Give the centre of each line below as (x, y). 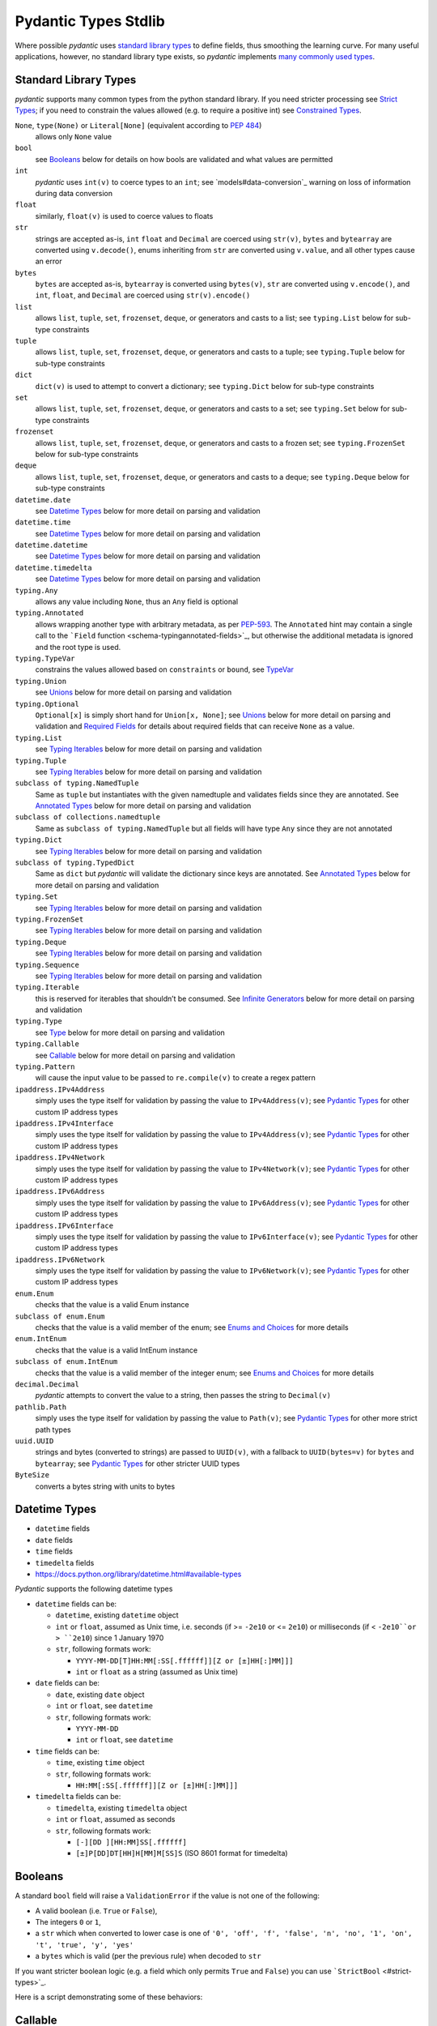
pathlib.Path (41, 1407)
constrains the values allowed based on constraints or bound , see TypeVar (165, 669)
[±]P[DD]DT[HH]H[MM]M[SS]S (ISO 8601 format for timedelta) (182, 1853)
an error (49, 261)
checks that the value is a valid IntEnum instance (117, 1350)
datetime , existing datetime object (117, 1615)
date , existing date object (100, 1695)
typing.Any (36, 590)
